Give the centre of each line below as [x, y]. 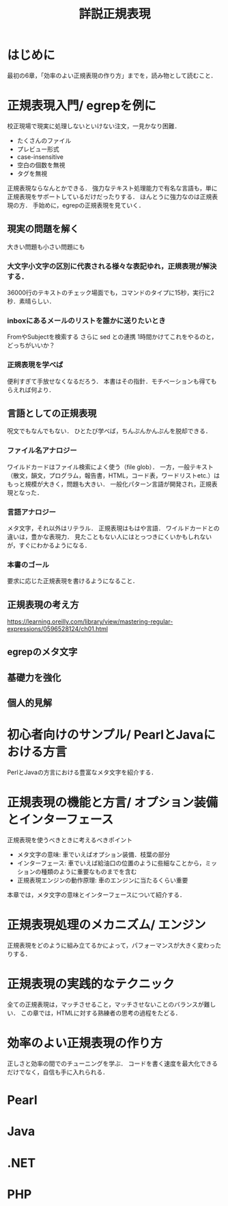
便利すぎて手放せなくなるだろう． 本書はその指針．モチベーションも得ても [112, 381]
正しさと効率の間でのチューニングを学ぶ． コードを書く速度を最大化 [103, 1063]
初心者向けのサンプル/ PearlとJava [105, 735]
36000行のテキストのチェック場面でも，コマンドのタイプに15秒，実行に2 [111, 293]
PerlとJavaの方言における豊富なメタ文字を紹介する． [82, 772]
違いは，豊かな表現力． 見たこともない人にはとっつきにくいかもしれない [110, 537]
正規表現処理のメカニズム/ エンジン [106, 925]
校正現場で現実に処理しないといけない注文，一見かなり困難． [94, 126]
